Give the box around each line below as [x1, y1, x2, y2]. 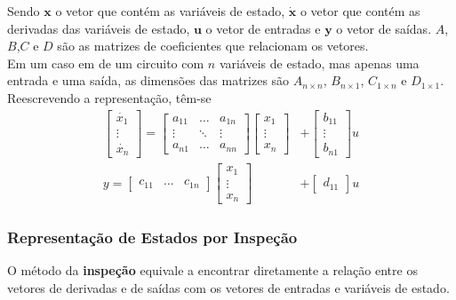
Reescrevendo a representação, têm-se [7, 88, 212, 107]
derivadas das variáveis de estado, [7, 19, 190, 37]
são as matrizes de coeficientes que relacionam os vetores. [57, 36, 369, 55]
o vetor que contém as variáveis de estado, [55, 2, 285, 20]
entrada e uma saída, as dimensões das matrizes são [7, 71, 290, 90]
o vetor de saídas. [336, 19, 432, 37]
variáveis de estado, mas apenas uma [219, 53, 420, 72]
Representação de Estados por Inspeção [7, 225, 298, 248]
